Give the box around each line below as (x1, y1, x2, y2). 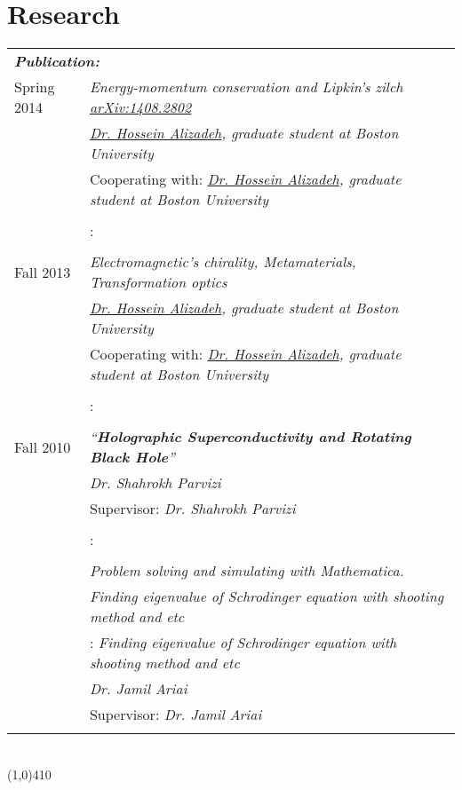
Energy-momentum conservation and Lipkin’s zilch (89, 76, 403, 98)
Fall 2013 (14, 261, 71, 282)
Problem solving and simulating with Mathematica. (89, 560, 404, 581)
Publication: (14, 51, 100, 72)
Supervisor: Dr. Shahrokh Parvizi (89, 498, 296, 519)
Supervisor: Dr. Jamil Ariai (89, 704, 262, 725)
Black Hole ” (89, 446, 175, 468)
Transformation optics (89, 272, 227, 293)
